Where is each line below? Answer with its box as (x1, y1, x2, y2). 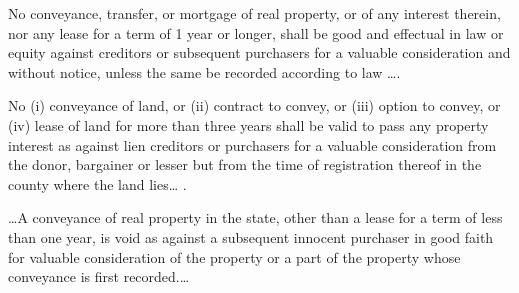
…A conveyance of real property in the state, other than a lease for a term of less (8, 207, 503, 228)
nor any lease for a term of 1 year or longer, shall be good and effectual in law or (8, 22, 504, 43)
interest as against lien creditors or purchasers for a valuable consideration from (8, 134, 497, 155)
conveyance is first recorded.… (8, 266, 190, 287)
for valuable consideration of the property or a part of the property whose (8, 246, 461, 267)
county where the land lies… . (8, 173, 187, 194)
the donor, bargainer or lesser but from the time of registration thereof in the (8, 154, 482, 175)
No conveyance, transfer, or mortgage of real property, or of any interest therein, (8, 3, 501, 23)
